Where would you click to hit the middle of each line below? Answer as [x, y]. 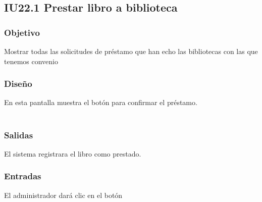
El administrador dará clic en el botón [63, 195]
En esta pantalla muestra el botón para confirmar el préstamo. [101, 102]
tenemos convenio [31, 61]
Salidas [19, 135]
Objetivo [22, 32]
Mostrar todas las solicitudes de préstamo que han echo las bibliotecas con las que [131, 51]
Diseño [18, 84]
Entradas [23, 176]
